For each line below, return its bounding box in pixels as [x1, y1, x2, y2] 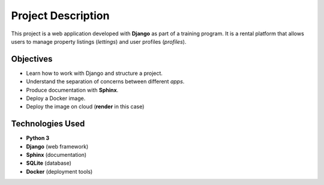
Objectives [11, 54, 53, 64]
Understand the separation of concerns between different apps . [26, 78, 185, 85]
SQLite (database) [26, 159, 71, 167]
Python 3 [26, 135, 50, 142]
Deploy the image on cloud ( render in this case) [26, 103, 145, 110]
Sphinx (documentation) [26, 151, 87, 159]
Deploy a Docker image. [26, 95, 86, 102]
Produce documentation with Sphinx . [26, 86, 119, 93]
